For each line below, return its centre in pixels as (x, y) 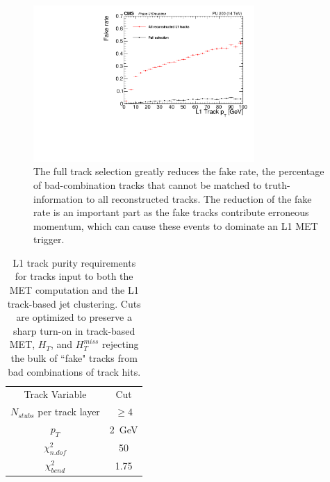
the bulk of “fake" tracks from (74, 358)
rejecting (121, 344)
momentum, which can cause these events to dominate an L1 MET (176, 225)
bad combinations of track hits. (74, 371)
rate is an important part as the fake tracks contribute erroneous (171, 212)
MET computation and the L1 (74, 290)
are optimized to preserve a (74, 317)
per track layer (69, 412)
